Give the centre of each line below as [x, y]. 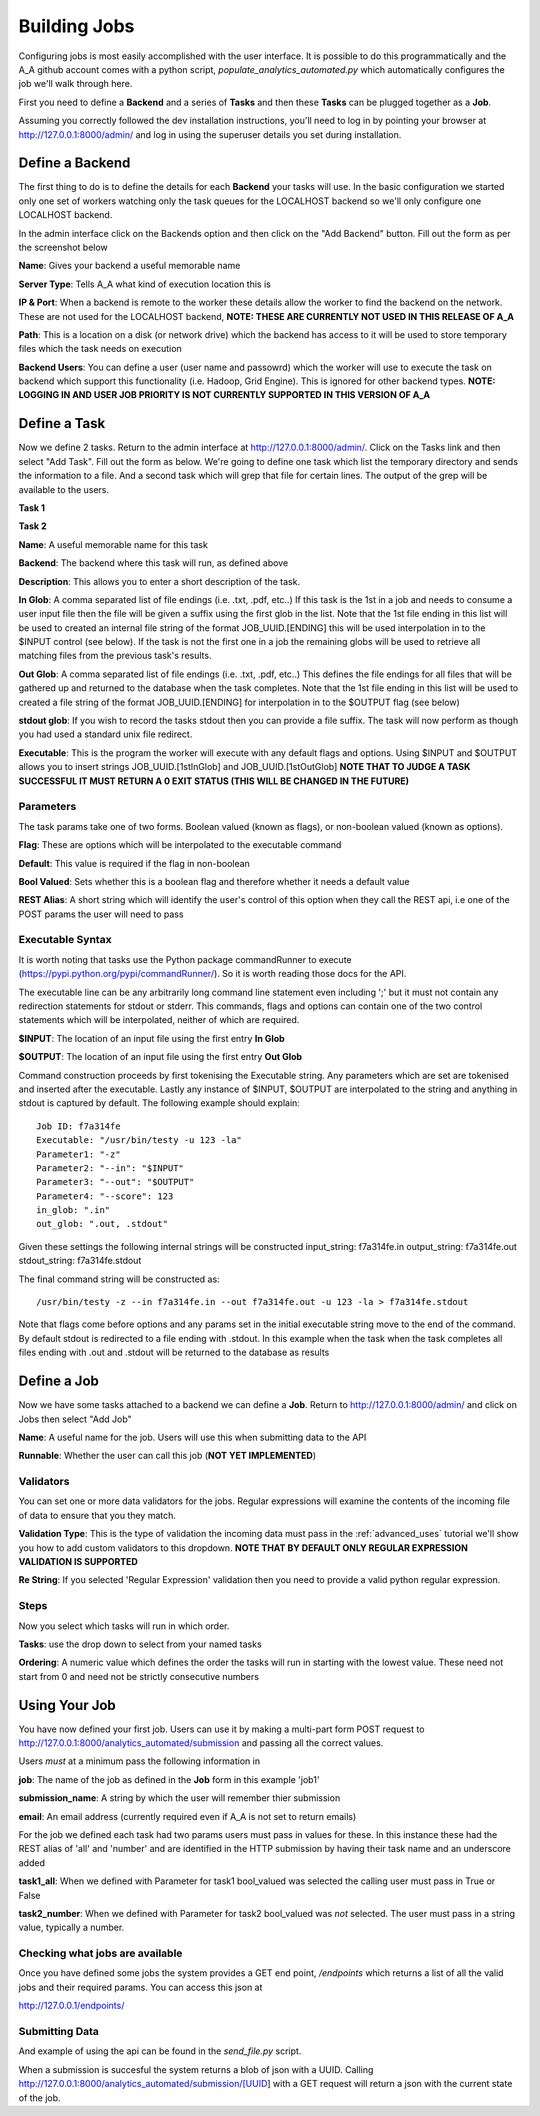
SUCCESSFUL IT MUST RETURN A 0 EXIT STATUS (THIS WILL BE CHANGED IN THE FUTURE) [214, 781]
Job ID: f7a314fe [78, 1126]
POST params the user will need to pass [101, 914]
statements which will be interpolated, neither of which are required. [159, 1020]
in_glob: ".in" [73, 1210]
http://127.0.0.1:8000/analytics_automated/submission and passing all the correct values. [201, 1742]
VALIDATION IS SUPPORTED [78, 1561]
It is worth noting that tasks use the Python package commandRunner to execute [185, 959]
